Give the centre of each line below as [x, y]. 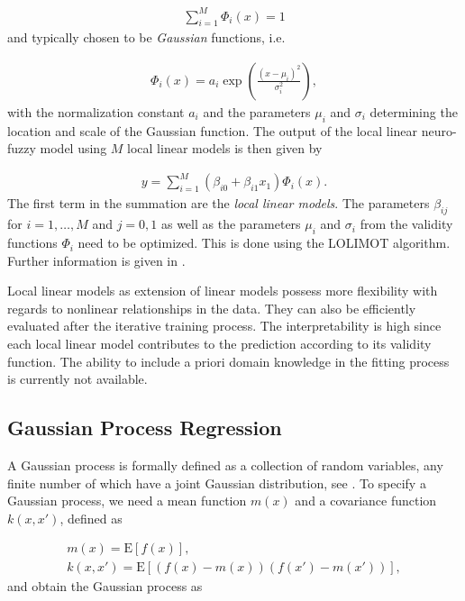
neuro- [439, 130]
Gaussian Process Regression [145, 428]
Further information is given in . [96, 260]
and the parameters [257, 111]
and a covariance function [366, 501]
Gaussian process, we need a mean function [127, 501]
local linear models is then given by [225, 148]
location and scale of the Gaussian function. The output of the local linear [213, 130]
